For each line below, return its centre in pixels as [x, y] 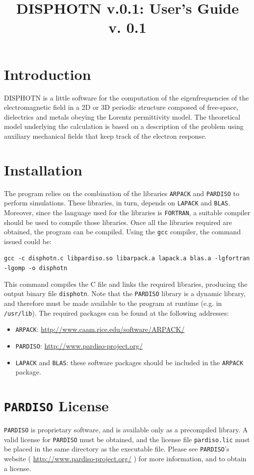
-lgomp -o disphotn [36, 268]
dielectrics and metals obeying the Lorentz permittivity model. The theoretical [122, 116]
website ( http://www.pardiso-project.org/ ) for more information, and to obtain [125, 458]
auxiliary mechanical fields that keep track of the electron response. [105, 136]
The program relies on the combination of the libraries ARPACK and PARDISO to [122, 193]
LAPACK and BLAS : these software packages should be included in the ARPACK [129, 362]
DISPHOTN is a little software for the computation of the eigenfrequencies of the [127, 97]
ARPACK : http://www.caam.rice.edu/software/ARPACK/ [100, 329]
